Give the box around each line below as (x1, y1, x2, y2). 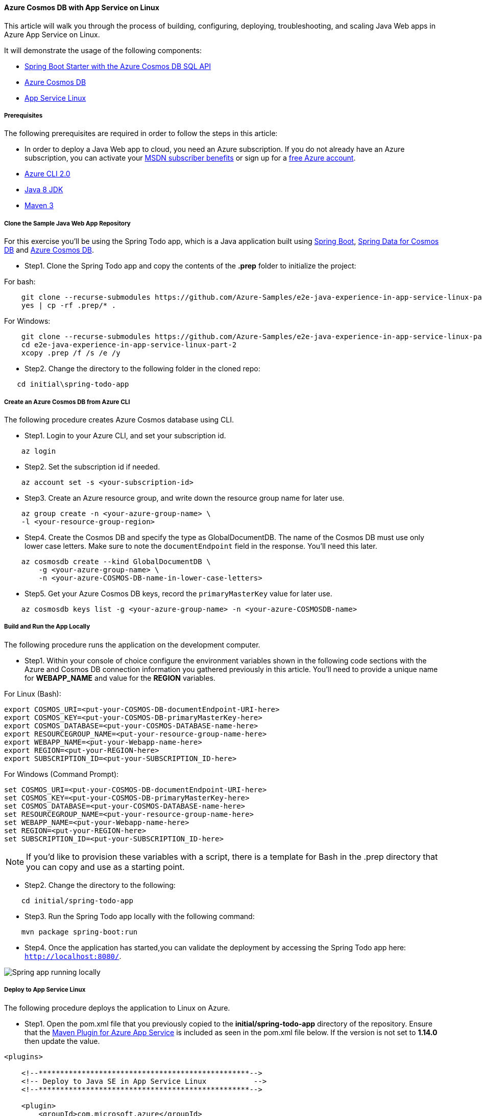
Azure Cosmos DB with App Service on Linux (4, 3, 159, 12)
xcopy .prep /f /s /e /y (21, 349, 120, 358)
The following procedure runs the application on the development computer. (4, 640, 260, 649)
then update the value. (25, 1036, 100, 1045)
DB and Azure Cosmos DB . (4, 245, 94, 255)
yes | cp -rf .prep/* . (21, 301, 116, 310)
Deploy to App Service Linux (4, 986, 86, 994)
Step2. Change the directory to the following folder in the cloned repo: (25, 364, 260, 373)
